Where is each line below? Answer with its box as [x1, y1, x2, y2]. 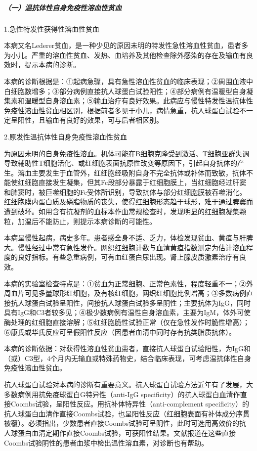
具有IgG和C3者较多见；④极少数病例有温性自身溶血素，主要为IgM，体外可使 [4, 307, 251, 317]
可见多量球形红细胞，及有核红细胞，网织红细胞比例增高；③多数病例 [24, 288, 246, 298]
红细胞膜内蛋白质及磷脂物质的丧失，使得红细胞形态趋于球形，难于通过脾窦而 [4, 196, 253, 207]
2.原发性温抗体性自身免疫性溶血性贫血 [4, 131, 127, 141]
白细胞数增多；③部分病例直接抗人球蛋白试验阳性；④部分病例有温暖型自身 [4, 86, 246, 96]
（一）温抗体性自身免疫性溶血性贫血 [4, 2, 122, 12]
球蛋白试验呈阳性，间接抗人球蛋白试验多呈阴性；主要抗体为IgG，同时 [24, 297, 251, 308]
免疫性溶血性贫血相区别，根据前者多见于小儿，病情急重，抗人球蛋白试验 [4, 105, 239, 115]
